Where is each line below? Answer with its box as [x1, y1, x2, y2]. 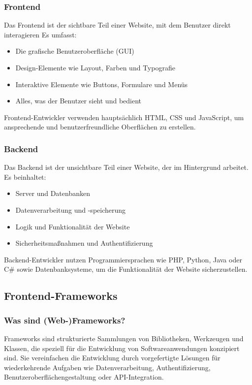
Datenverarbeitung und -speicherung [15, 204, 126, 215]
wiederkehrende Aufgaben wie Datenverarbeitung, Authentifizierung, [4, 362, 211, 372]
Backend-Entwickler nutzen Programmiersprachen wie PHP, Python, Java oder [4, 254, 242, 264]
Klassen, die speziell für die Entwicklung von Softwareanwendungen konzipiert [4, 343, 240, 353]
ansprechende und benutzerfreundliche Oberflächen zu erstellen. [4, 122, 196, 132]
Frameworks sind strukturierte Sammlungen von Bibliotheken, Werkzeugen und [4, 333, 244, 343]
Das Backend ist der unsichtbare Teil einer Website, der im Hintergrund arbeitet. [4, 162, 249, 172]
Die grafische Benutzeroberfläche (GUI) [15, 46, 134, 56]
